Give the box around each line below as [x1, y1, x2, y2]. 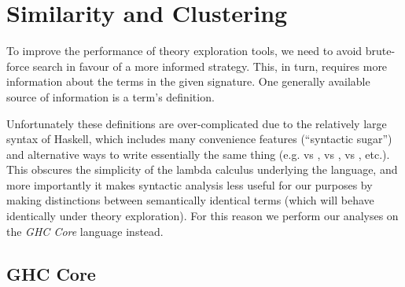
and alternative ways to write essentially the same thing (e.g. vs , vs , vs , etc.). [6, 145, 390, 162]
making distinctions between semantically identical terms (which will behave [6, 192, 374, 208]
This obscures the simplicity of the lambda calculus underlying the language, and [6, 161, 398, 178]
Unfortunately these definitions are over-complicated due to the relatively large [6, 115, 387, 131]
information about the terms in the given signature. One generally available [6, 73, 370, 90]
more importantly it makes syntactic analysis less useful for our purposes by [6, 176, 373, 193]
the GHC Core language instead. [6, 223, 164, 239]
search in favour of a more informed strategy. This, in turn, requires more [32, 57, 388, 74]
